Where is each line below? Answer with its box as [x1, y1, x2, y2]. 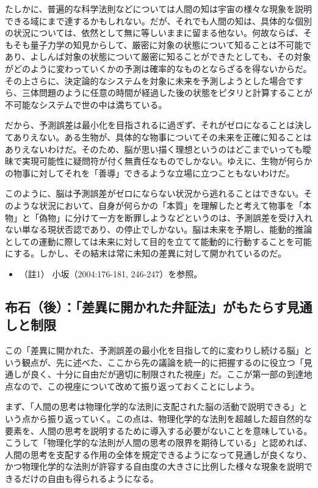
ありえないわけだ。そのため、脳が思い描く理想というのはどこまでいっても [5, 142, 303, 155]
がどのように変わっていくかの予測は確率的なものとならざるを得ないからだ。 [5, 62, 312, 75]
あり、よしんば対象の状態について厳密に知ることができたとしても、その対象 [5, 50, 311, 63]
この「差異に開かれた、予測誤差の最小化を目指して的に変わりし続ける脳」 [5, 344, 304, 357]
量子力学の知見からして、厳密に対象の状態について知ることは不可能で [30, 38, 312, 51]
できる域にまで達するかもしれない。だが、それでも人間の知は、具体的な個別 [5, 14, 313, 27]
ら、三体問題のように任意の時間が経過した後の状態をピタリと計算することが [5, 86, 313, 99]
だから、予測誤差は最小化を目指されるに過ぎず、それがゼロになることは [5, 118, 295, 131]
